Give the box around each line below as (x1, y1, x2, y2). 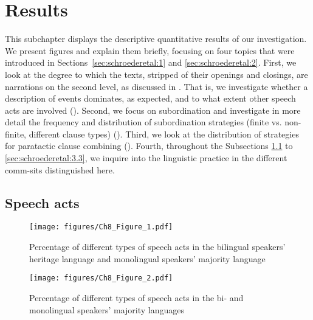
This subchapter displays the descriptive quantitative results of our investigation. (5, 32, 307, 45)
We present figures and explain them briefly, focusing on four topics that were (5, 44, 295, 57)
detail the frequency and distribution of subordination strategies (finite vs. (5, 116, 282, 128)
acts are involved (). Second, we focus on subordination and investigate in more (5, 103, 301, 116)
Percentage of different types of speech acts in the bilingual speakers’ (29, 240, 286, 253)
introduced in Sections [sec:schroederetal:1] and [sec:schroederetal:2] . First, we (5, 56, 297, 69)
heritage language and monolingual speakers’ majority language (29, 252, 266, 265)
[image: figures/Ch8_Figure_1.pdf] (29, 223, 173, 232)
